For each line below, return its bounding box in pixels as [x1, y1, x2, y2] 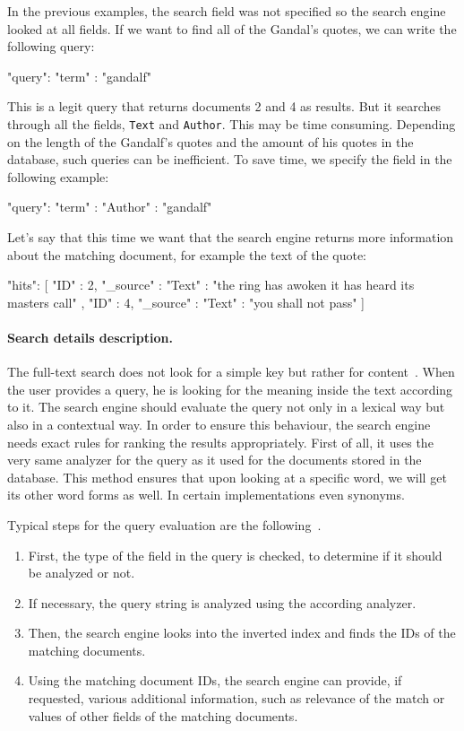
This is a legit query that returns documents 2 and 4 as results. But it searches [7, 97, 442, 116]
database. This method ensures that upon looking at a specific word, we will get [7, 467, 447, 486]
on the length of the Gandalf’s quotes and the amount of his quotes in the [7, 132, 414, 151]
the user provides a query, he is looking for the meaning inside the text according [7, 379, 453, 398]
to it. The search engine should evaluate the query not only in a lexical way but [7, 397, 445, 416]
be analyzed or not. [28, 563, 135, 582]
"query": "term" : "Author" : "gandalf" [7, 197, 212, 216]
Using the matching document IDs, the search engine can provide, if [28, 671, 402, 690]
